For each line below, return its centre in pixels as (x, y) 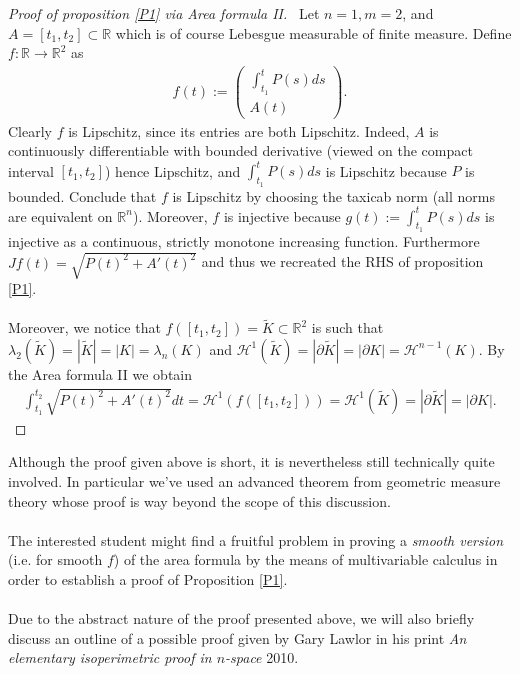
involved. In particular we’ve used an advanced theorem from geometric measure (254, 481)
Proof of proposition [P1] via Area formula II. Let (164, 13)
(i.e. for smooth (55, 559)
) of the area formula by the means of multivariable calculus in (305, 559)
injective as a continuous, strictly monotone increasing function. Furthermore (244, 240)
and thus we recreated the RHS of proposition (342, 261)
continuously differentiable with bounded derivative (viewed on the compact (240, 150)
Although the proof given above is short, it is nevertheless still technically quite (251, 461)
